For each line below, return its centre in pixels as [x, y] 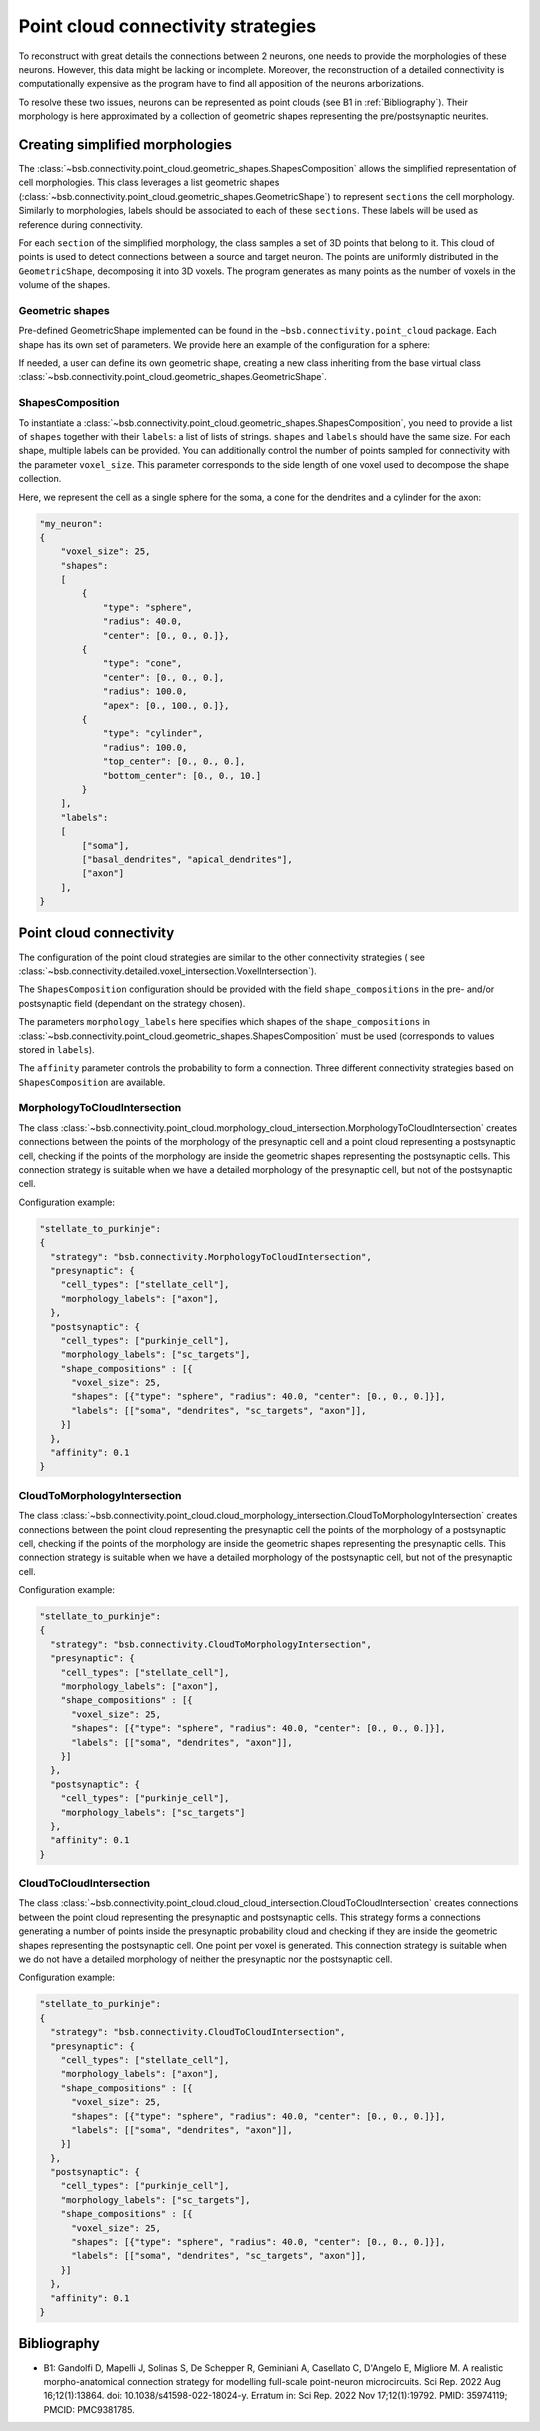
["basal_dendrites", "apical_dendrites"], [187, 859]
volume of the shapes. [64, 285]
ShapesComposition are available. [92, 1082]
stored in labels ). [56, 1049]
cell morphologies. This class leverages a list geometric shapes [149, 182]
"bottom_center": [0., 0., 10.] [182, 775]
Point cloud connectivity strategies [167, 26]
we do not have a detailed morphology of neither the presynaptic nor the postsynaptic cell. [205, 1959]
